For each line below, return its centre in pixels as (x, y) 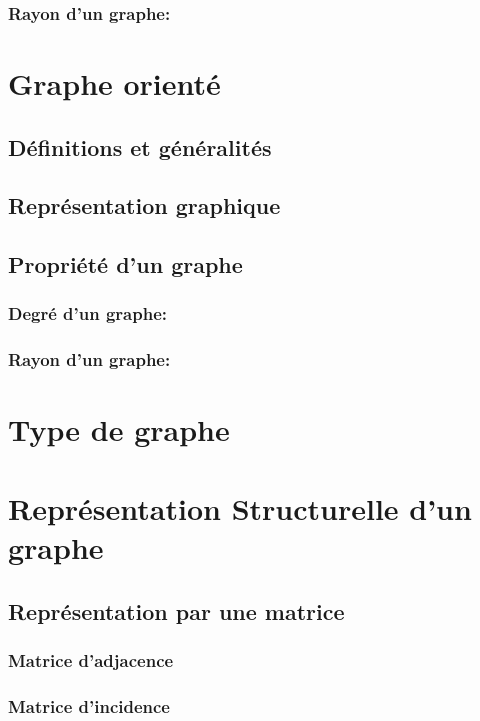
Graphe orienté (114, 83)
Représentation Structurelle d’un (240, 507)
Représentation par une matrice (176, 610)
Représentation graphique (144, 205)
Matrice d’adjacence (91, 659)
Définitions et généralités (140, 146)
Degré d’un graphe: (87, 313)
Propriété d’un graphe (125, 264)
